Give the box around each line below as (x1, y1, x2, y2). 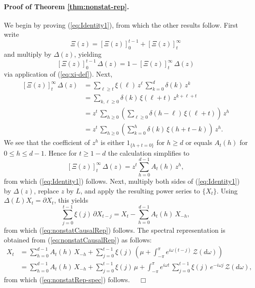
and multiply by (4, 49, 52, 59)
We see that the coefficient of (4, 137, 90, 147)
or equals (185, 137, 212, 147)
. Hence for (44, 147, 77, 158)
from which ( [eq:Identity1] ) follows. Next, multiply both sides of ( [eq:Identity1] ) (4, 176, 240, 186)
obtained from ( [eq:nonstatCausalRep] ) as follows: (4, 234, 152, 244)
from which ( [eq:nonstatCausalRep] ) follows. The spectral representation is (4, 225, 225, 235)
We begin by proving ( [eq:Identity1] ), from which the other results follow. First (4, 19, 239, 30)
